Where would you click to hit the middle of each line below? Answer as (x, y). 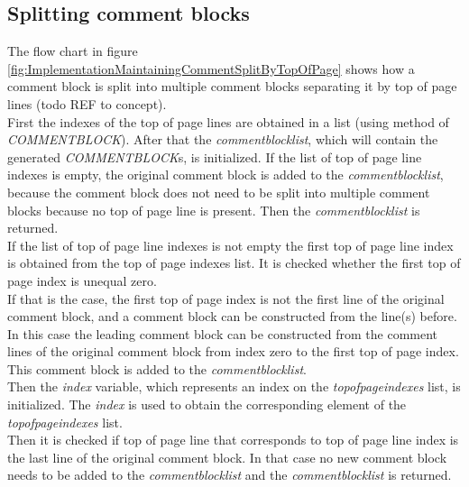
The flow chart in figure (73, 51)
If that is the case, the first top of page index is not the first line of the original (226, 298)
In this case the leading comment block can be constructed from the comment (223, 333)
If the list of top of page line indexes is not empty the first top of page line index (230, 245)
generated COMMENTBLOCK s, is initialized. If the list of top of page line (215, 156)
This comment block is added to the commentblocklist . (157, 368)
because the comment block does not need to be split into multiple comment (219, 192)
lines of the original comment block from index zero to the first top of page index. (233, 351)
